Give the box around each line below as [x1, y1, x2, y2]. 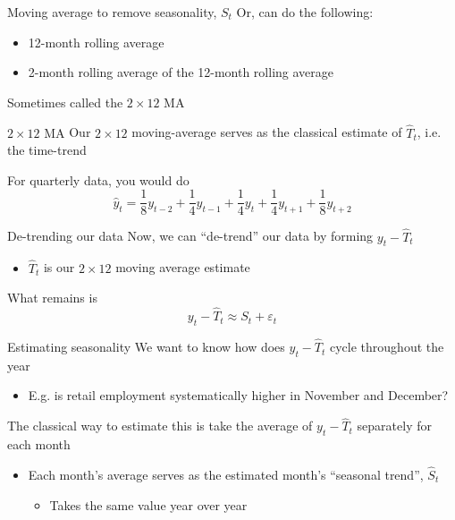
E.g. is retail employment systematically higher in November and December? [28, 386, 449, 405]
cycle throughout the [330, 337, 444, 356]
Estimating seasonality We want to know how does [7, 337, 285, 356]
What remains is [7, 288, 97, 307]
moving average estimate [115, 258, 250, 277]
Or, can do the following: [236, 3, 374, 21]
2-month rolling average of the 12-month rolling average [28, 63, 334, 81]
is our [43, 258, 75, 277]
